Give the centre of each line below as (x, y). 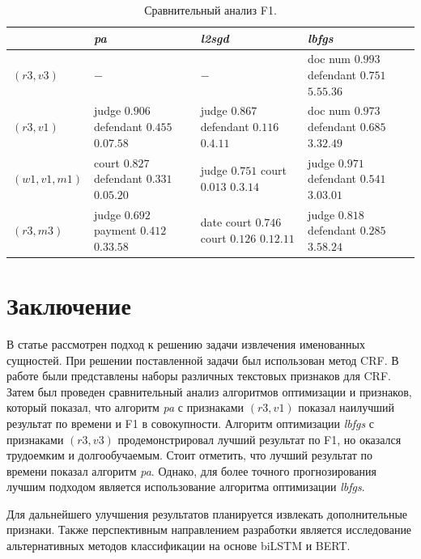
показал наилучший (347, 407)
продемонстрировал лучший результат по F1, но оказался (259, 439)
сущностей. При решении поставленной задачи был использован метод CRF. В (203, 360)
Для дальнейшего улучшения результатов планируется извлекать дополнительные (207, 513)
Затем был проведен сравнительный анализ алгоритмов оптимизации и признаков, (209, 391)
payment (115, 230)
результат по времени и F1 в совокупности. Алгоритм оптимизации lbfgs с (191, 423)
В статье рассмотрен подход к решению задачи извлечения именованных (186, 343)
